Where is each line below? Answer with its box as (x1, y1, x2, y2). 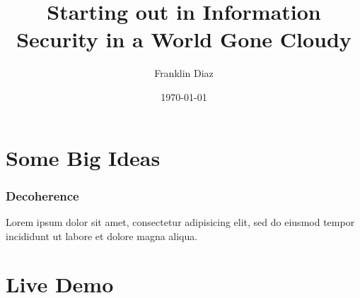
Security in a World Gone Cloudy (16, 25, 352, 54)
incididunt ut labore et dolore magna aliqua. (6, 228, 198, 243)
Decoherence (6, 186, 79, 204)
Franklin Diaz (154, 66, 214, 81)
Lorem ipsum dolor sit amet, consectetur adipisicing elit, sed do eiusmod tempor (6, 214, 355, 229)
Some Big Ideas (6, 143, 161, 172)
